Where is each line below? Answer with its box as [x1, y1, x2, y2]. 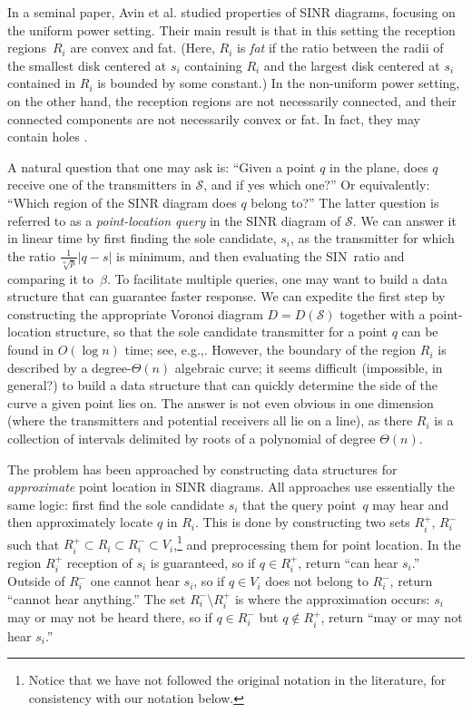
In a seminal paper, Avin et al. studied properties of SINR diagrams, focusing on [7, 3, 456, 21]
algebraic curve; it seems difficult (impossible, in [174, 357, 443, 376]
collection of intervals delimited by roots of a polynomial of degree [7, 429, 376, 448]
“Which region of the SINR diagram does [7, 192, 237, 211]
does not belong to [265, 571, 369, 591]
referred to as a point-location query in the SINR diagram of [7, 210, 341, 230]
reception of [66, 552, 133, 571]
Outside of [7, 571, 65, 591]
